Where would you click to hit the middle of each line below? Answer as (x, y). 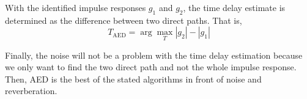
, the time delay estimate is (234, 7)
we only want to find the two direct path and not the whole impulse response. (151, 67)
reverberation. (31, 91)
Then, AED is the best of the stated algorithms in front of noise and (133, 79)
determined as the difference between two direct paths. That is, (124, 20)
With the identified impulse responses (76, 7)
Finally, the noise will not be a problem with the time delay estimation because (154, 55)
